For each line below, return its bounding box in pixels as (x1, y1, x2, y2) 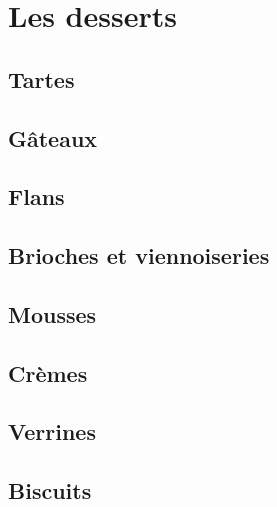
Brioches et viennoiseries (8, 240, 270, 271)
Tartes (8, 63, 75, 94)
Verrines (8, 416, 96, 447)
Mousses (8, 298, 97, 329)
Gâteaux (8, 122, 98, 153)
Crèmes (8, 357, 88, 388)
